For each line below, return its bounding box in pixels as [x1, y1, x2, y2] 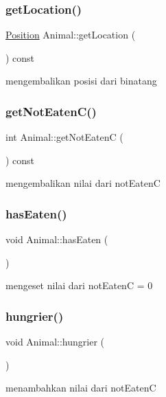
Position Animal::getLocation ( [5, 27, 136, 42]
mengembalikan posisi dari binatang [5, 73, 157, 88]
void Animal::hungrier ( [5, 334, 105, 349]
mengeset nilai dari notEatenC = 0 [5, 278, 153, 293]
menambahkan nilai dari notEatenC [5, 381, 156, 395]
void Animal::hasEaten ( [5, 232, 108, 247]
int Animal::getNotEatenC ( [5, 130, 123, 144]
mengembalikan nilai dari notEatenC [5, 176, 161, 190]
